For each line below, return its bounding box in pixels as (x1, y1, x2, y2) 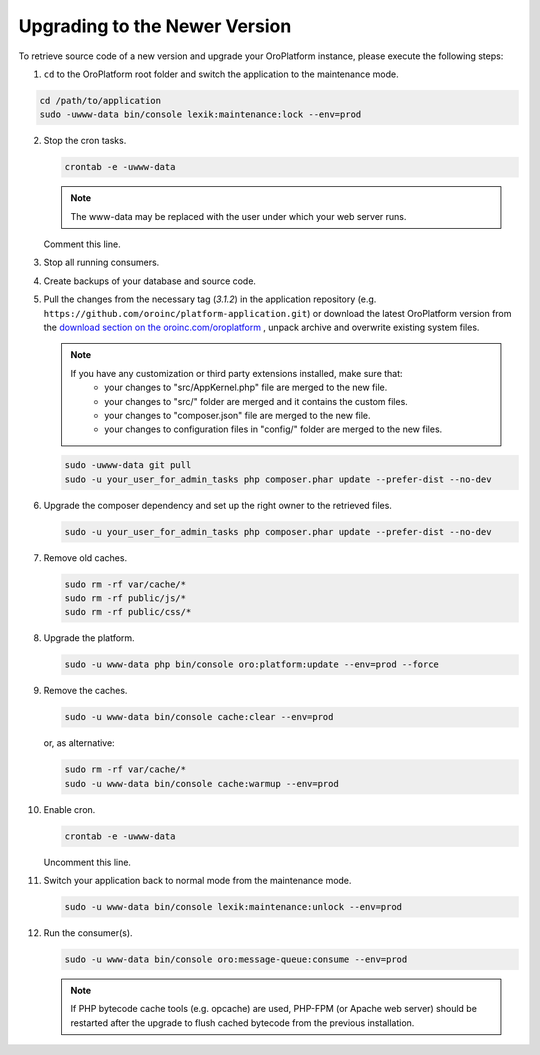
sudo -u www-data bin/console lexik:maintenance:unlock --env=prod (64, 901, 403, 913)
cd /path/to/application (39, 95, 162, 106)
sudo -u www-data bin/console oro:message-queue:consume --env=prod (64, 954, 408, 965)
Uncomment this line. (43, 856, 132, 868)
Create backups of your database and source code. (43, 275, 257, 287)
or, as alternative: (43, 737, 115, 749)
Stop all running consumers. (43, 256, 160, 269)
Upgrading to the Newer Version (18, 15, 292, 37)
